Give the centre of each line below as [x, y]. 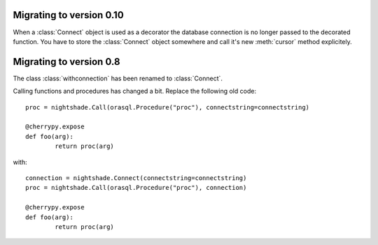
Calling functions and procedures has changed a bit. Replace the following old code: [135, 91]
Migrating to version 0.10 [68, 15]
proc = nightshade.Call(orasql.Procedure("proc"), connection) [136, 188]
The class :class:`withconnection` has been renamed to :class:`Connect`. [118, 78]
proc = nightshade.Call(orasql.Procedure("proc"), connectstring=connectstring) [168, 107]
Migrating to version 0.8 [66, 62]
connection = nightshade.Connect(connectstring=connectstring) [136, 178]
